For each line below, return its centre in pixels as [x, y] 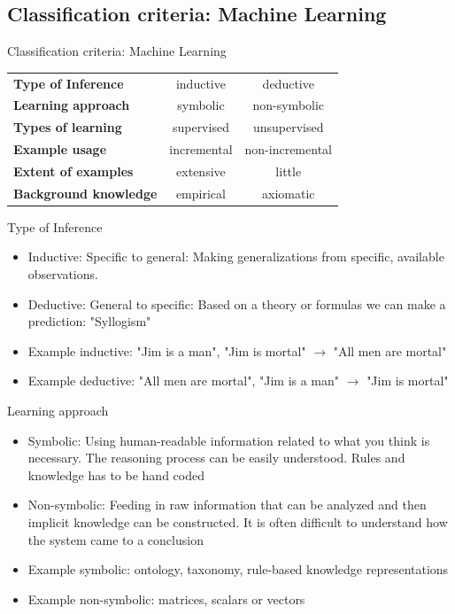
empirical [201, 193]
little [289, 171]
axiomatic [289, 193]
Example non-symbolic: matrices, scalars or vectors [166, 598]
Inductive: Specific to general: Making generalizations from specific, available [236, 256]
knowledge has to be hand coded [116, 474]
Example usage [60, 149]
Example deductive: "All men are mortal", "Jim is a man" [184, 381]
